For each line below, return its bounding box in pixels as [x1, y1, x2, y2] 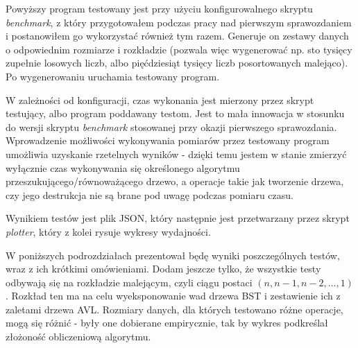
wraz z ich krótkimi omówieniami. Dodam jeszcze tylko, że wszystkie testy [6, 261, 321, 276]
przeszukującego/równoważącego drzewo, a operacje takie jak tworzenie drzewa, [6, 174, 344, 189]
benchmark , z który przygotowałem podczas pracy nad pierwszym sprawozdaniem [6, 15, 352, 29]
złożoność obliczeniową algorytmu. [6, 329, 151, 344]
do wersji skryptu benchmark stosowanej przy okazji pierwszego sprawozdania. [6, 119, 337, 134]
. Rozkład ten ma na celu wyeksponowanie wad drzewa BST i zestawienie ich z [6, 288, 341, 303]
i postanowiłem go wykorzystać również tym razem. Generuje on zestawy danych [6, 28, 349, 43]
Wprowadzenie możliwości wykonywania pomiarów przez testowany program [6, 133, 330, 148]
